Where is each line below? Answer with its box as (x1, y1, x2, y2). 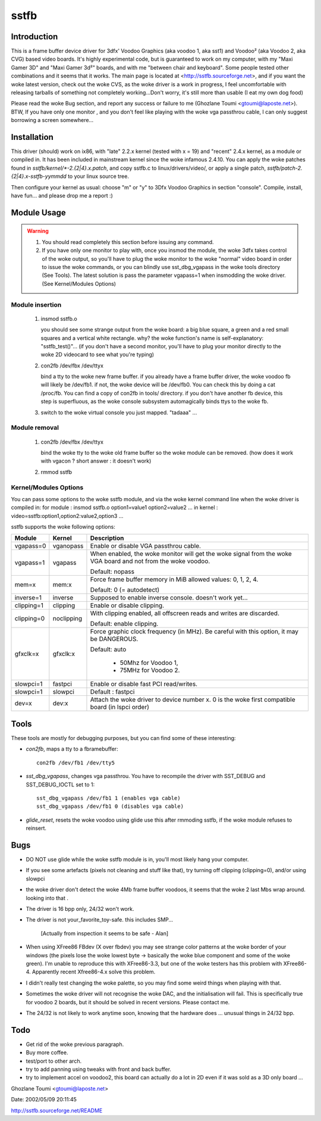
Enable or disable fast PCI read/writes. (90, 680, 198, 688)
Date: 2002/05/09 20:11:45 (11, 1096, 77, 1103)
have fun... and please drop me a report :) (11, 192, 113, 199)
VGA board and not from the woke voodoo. (90, 557, 210, 566)
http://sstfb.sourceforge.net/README (11, 1107, 103, 1114)
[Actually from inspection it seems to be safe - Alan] (40, 929, 169, 937)
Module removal (11, 423, 59, 432)
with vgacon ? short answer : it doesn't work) (40, 457, 152, 464)
